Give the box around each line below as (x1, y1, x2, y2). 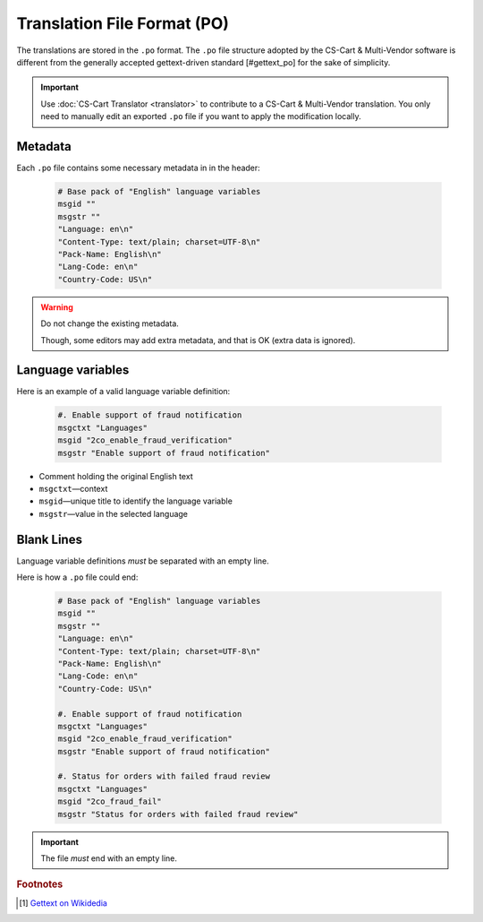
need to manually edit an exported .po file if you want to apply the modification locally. (40, 111, 361, 122)
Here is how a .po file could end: (16, 572, 139, 582)
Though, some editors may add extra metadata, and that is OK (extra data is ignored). (40, 334, 356, 345)
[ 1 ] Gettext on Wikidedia (19, 897, 107, 909)
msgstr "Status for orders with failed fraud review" (57, 809, 299, 819)
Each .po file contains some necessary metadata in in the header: (16, 162, 261, 174)
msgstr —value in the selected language (38, 508, 188, 519)
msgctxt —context (38, 483, 108, 494)
